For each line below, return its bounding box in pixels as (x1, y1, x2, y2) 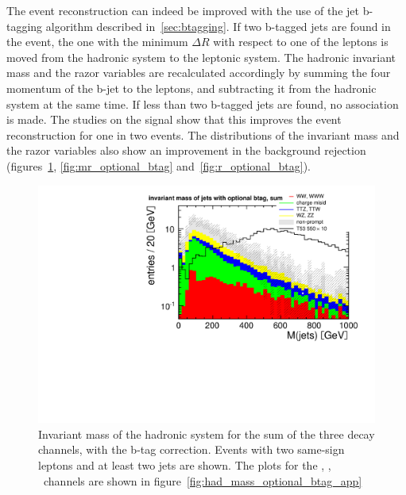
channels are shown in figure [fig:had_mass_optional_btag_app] (43, 472, 362, 489)
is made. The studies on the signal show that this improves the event (6, 111, 342, 128)
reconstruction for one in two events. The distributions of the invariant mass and (6, 126, 400, 143)
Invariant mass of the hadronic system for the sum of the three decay (38, 425, 375, 442)
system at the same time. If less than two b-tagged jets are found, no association (6, 95, 399, 112)
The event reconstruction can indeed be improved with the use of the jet (6, 2, 359, 18)
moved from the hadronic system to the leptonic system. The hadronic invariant (6, 48, 396, 65)
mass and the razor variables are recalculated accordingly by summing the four (6, 64, 391, 81)
